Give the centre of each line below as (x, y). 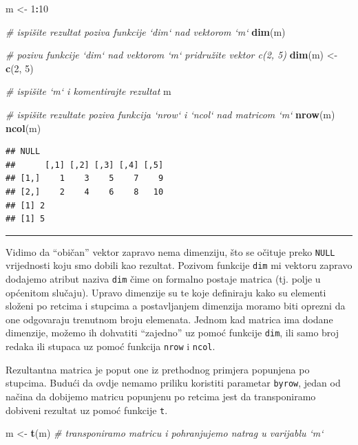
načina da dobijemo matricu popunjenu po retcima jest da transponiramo (161, 397)
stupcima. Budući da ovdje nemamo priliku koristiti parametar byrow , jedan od (173, 383)
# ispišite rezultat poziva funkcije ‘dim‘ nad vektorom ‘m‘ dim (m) (146, 31)
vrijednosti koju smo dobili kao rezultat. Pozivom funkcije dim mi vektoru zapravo (179, 265)
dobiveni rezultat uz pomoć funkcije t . (87, 410)
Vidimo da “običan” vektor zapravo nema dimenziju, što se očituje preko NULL (170, 251)
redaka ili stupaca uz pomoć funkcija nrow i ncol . (110, 346)
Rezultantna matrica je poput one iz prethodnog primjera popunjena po (158, 369)
